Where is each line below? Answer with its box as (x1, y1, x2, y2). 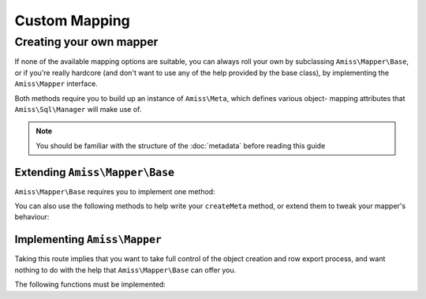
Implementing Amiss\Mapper (14, 233, 162, 246)
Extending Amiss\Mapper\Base (14, 166, 175, 179)
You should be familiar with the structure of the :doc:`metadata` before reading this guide (35, 140, 326, 150)
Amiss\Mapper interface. (14, 79, 98, 88)
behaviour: (14, 212, 50, 222)
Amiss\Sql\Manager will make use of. (14, 104, 142, 114)
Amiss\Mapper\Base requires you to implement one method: (14, 186, 216, 196)
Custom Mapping (14, 12, 130, 29)
